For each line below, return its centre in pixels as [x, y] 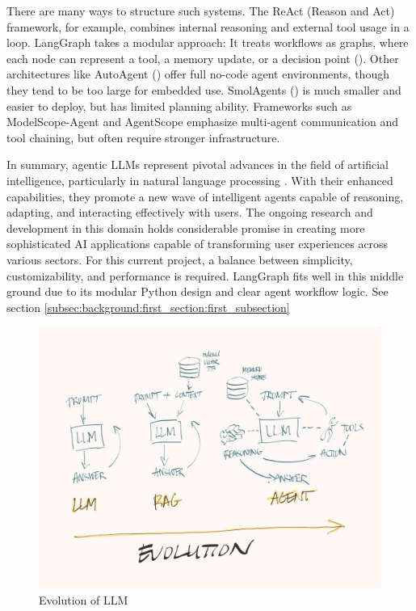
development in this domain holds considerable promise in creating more [186, 228]
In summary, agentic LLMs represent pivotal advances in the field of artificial [197, 164]
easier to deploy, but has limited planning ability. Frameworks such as [179, 105]
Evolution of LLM [84, 599]
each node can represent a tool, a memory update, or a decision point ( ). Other [203, 58]
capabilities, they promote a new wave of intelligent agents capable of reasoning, [205, 196]
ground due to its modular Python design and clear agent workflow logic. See [197, 291]
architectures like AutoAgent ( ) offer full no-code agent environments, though [198, 74]
